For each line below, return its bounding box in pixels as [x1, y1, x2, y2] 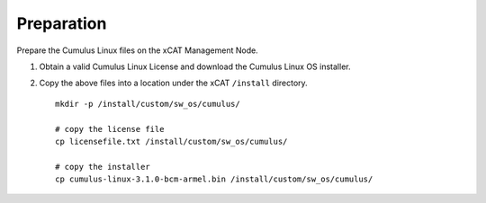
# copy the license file [55, 124, 165, 134]
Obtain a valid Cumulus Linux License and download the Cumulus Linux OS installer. [39, 61, 351, 72]
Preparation [16, 13, 107, 33]
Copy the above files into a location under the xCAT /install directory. [39, 77, 308, 89]
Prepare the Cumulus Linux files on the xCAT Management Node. [16, 45, 258, 56]
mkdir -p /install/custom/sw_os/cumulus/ [55, 99, 240, 109]
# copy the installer [55, 162, 150, 172]
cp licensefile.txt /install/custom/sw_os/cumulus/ [55, 136, 288, 146]
